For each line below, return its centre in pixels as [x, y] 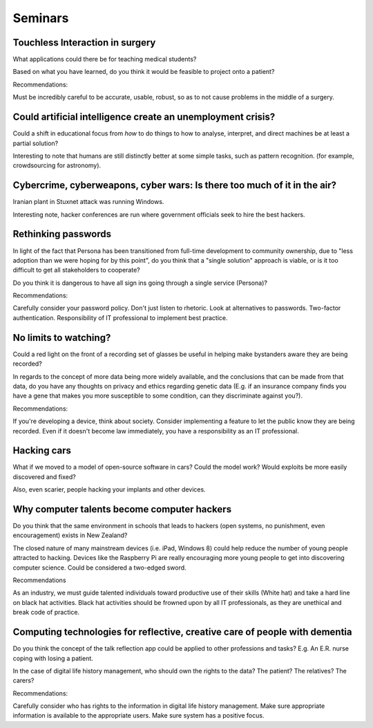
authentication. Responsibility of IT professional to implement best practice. [120, 317]
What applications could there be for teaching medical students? [105, 59]
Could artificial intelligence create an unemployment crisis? [144, 117]
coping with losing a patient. [53, 658]
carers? [23, 680]
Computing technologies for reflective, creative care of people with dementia [182, 632]
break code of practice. [46, 613]
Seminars [41, 18]
